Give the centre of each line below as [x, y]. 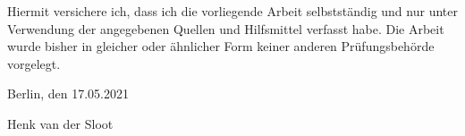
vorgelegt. [34, 63]
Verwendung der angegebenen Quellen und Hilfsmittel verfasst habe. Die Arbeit [226, 28]
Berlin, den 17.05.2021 [68, 93]
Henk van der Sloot [60, 123]
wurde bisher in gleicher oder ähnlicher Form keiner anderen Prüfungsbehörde [221, 46]
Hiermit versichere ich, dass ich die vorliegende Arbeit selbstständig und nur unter [232, 11]
